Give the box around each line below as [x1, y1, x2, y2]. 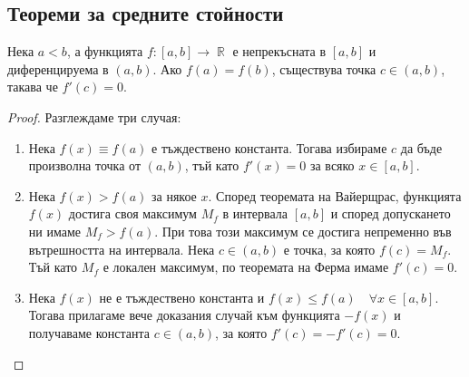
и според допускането [330, 204, 451, 223]
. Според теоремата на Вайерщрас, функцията [208, 186, 462, 205]
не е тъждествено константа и [99, 287, 265, 306]
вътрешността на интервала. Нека [28, 239, 215, 258]
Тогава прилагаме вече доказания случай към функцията [28, 305, 340, 324]
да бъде [400, 138, 443, 157]
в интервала [222, 204, 288, 223]
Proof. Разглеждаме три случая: [7, 107, 181, 126]
